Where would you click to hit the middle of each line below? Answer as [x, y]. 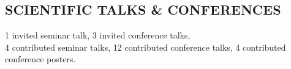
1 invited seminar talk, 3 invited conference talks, [98, 35]
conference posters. [40, 59]
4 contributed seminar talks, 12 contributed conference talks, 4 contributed [145, 47]
